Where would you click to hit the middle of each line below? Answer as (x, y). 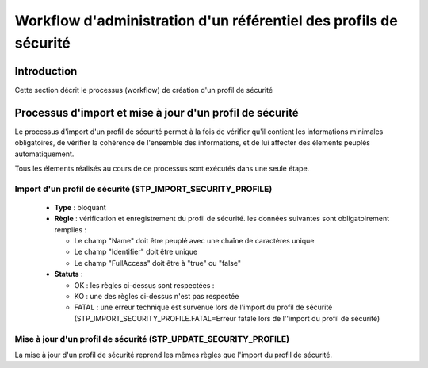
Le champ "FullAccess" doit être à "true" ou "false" (158, 263)
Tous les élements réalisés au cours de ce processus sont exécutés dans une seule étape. (162, 168)
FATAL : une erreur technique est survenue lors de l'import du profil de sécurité (203, 307)
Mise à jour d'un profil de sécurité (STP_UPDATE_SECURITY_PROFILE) (152, 339)
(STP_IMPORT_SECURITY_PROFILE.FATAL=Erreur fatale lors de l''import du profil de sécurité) (227, 318)
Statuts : (69, 274)
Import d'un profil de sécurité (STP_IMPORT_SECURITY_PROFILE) (143, 189)
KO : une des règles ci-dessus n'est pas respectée (157, 297)
